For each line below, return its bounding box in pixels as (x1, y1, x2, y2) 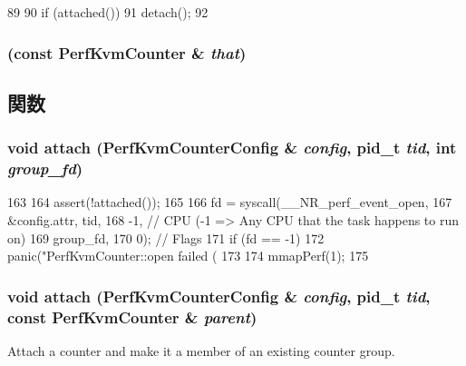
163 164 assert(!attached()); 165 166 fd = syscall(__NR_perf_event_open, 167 (7, 193, 452, 212)
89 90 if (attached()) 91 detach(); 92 (7, 3, 209, 21)
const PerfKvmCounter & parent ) (7, 305, 257, 328)
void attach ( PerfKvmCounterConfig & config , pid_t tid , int (7, 136, 457, 159)
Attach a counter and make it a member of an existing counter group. (7, 341, 395, 360)
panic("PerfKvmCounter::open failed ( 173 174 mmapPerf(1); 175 (7, 246, 369, 265)
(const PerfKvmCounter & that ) (7, 41, 247, 64)
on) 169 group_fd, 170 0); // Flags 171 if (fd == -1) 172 (7, 228, 325, 247)
